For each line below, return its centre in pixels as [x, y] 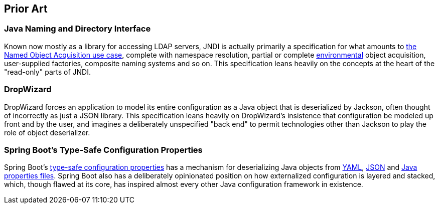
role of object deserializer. [47, 132]
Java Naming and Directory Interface [78, 29]
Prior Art [26, 9]
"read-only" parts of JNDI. [47, 72]
